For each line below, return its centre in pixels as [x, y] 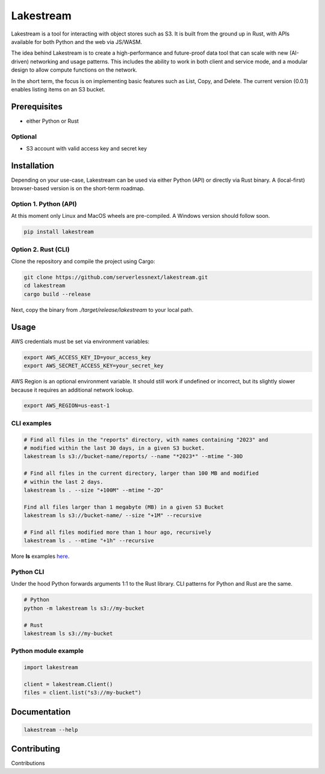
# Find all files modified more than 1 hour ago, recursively [117, 532]
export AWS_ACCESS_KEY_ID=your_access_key [87, 357]
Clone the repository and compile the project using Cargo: [83, 261]
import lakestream [51, 667]
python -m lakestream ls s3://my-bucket [84, 608]
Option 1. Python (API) [44, 204]
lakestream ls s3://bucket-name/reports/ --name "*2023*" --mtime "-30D [133, 457]
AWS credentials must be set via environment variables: [80, 341]
